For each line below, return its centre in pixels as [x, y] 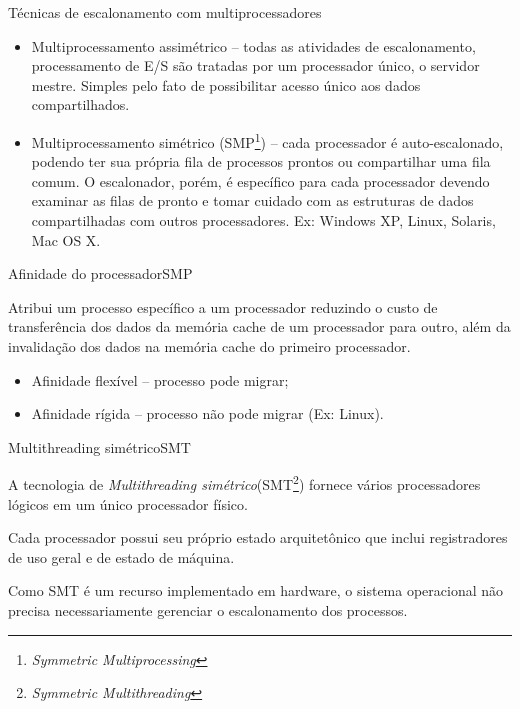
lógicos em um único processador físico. [128, 503]
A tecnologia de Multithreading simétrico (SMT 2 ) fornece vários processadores [244, 482]
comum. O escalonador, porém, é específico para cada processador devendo [260, 180]
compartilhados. [80, 104]
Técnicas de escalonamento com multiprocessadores [165, 12]
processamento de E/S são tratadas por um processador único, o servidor [255, 65]
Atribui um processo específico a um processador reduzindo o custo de [223, 306]
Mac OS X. [66, 239]
